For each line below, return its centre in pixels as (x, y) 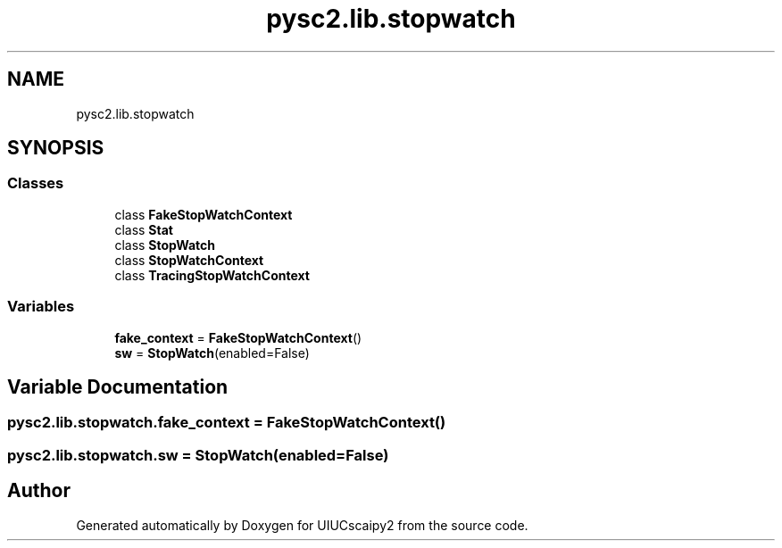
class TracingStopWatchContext (212, 275)
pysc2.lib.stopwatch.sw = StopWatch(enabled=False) (198, 455)
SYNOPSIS (56, 148)
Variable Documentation (118, 386)
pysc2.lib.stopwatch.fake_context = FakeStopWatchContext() (227, 423)
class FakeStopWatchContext (204, 214)
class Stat (144, 229)
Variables (41, 307)
